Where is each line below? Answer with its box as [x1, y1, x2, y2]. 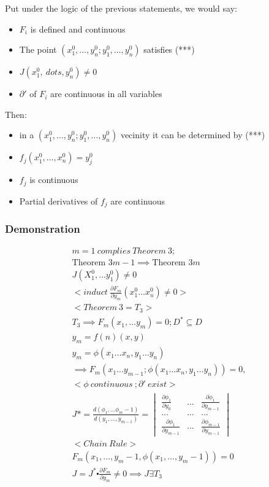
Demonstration [5, 221, 80, 236]
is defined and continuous [30, 22, 126, 35]
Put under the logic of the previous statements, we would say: [5, 2, 237, 14]
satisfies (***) [143, 43, 195, 56]
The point [19, 43, 57, 56]
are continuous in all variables [50, 87, 162, 100]
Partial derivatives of [19, 194, 98, 207]
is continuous [29, 173, 78, 186]
